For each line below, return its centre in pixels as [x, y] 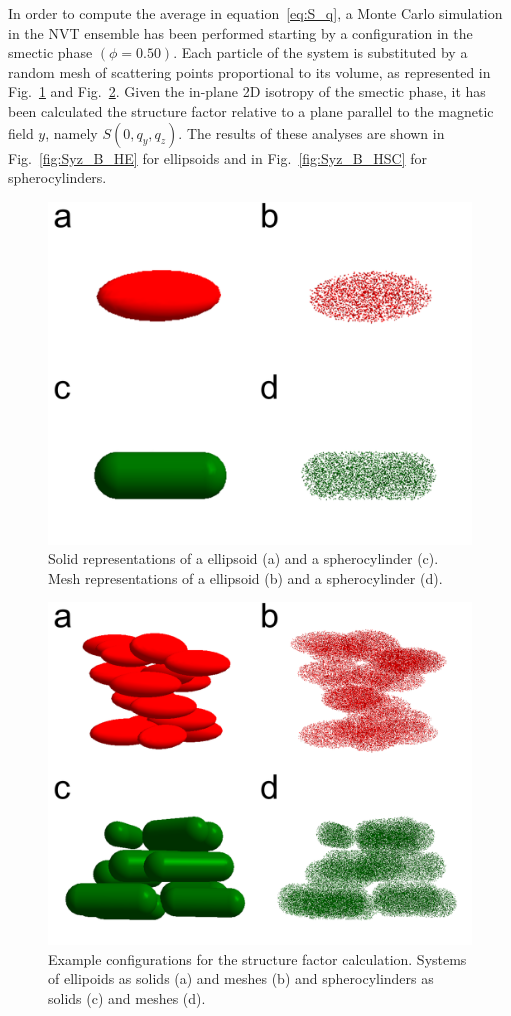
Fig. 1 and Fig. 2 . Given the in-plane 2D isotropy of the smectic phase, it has [247, 91]
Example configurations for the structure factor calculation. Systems [257, 958]
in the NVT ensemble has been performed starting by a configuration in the [240, 32]
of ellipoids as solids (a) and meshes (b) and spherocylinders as [241, 978]
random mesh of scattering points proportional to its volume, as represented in [249, 71]
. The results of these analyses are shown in [311, 132]
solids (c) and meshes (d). [127, 998]
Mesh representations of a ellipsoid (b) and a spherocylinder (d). [245, 577]
